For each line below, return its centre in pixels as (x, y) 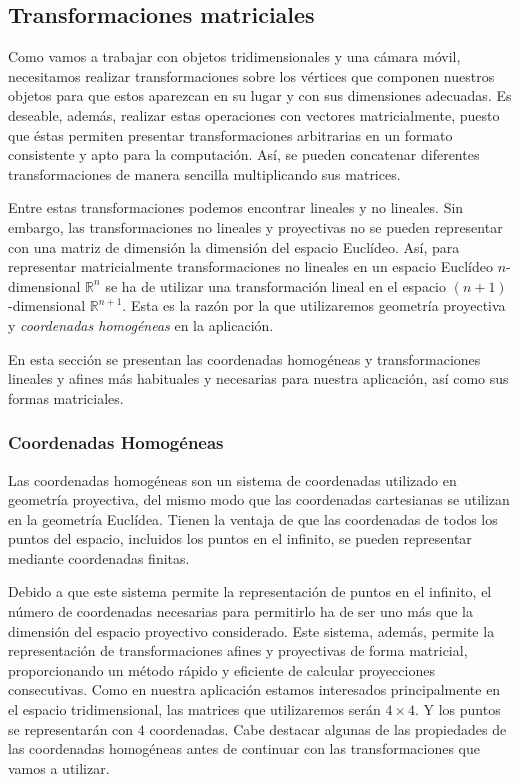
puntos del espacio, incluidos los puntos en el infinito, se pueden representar (240, 538)
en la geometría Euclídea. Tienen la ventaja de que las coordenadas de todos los (253, 518)
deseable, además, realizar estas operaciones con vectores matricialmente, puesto (254, 114)
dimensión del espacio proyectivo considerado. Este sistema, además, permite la (251, 630)
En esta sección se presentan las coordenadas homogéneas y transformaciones (244, 358)
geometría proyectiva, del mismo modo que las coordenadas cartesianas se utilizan (259, 499)
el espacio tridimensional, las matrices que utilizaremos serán (194, 709)
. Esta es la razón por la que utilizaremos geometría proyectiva (314, 305)
